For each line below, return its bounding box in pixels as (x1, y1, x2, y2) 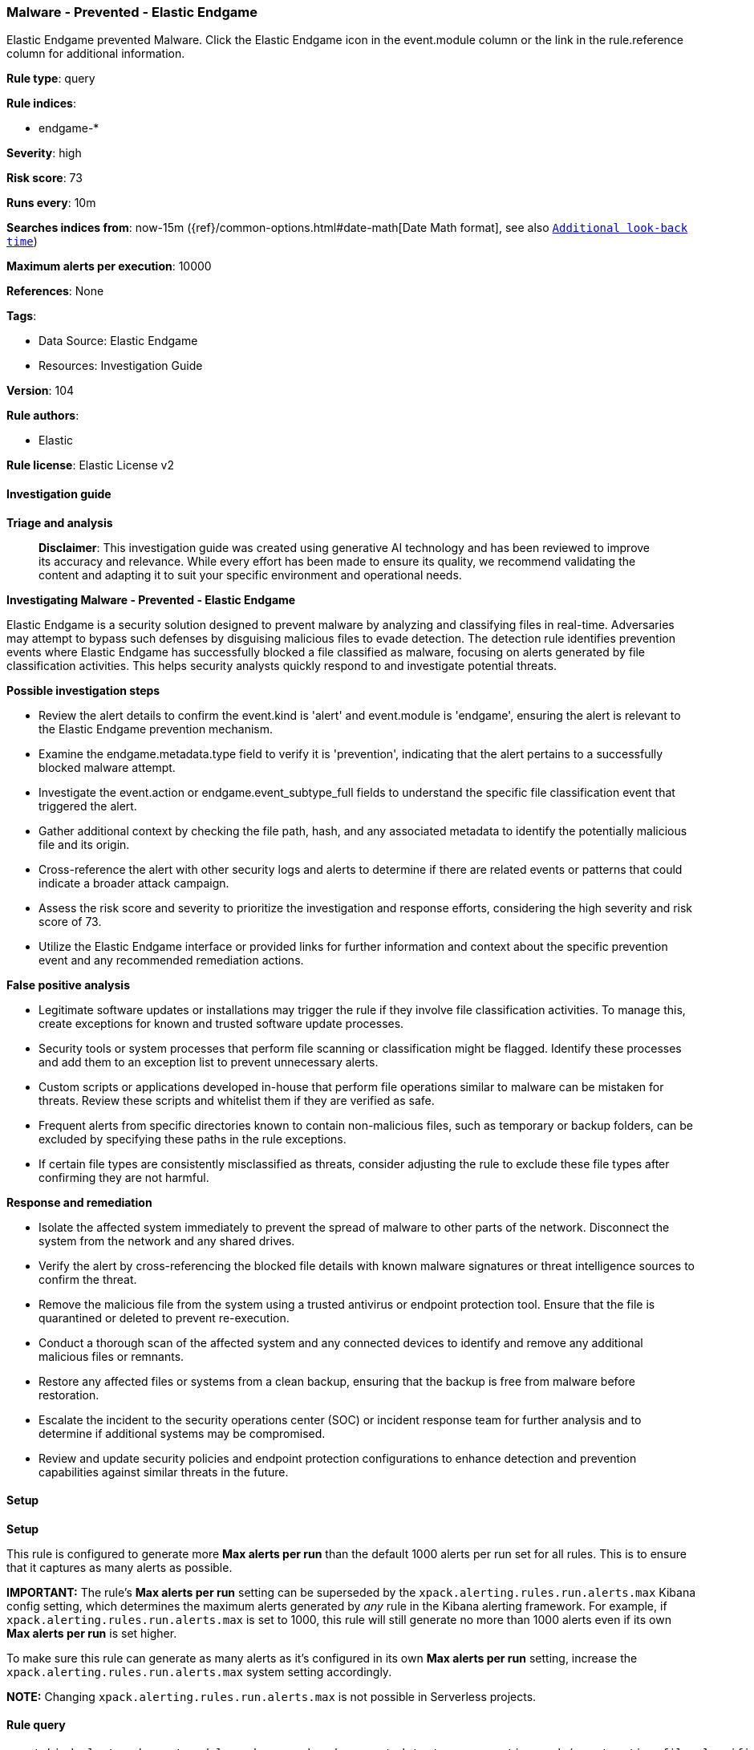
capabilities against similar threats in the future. (39, 1464, 289, 1479)
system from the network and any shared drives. (39, 1233, 295, 1248)
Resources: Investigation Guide (39, 359, 203, 373)
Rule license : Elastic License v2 (6, 458, 174, 473)
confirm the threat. (39, 1272, 137, 1286)
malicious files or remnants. (39, 1349, 184, 1363)
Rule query (6, 1718, 66, 1732)
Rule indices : (6, 96, 76, 111)
